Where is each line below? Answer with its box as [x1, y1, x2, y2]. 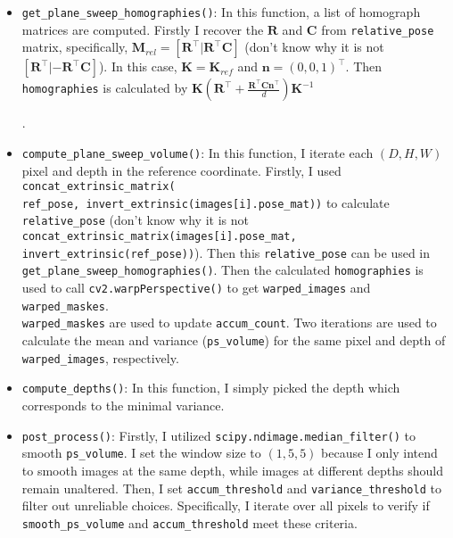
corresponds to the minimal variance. [21, 396, 225, 415]
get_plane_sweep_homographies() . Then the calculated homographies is [21, 261, 424, 279]
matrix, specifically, [21, 37, 128, 56]
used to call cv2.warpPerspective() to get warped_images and [21, 278, 371, 297]
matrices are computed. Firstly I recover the [21, 20, 264, 38]
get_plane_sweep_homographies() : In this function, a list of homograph [21, 3, 421, 21]
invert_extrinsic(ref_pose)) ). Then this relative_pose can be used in [21, 243, 431, 261]
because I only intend [321, 443, 438, 462]
